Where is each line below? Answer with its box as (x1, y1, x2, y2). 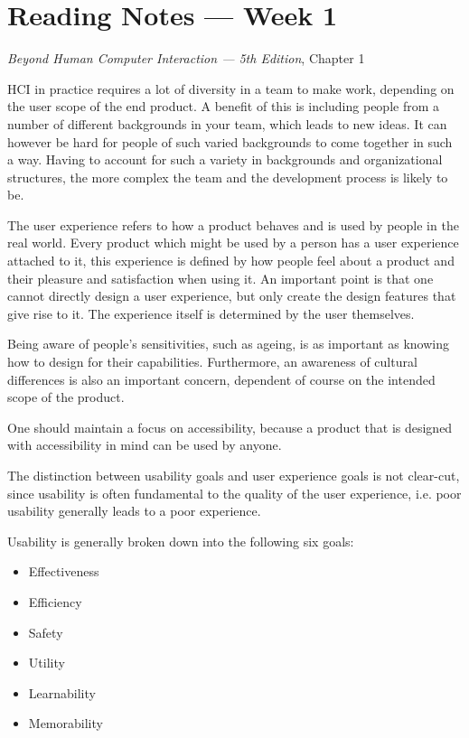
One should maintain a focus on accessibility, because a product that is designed (7, 417, 453, 436)
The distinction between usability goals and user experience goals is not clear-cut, (7, 466, 460, 484)
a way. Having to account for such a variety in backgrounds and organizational (7, 150, 443, 169)
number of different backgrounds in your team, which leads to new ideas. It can (7, 114, 447, 133)
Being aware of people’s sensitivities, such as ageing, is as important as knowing (7, 334, 449, 353)
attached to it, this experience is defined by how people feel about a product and (7, 251, 455, 270)
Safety (28, 622, 63, 641)
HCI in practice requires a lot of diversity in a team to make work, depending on (7, 79, 455, 98)
